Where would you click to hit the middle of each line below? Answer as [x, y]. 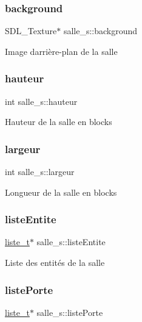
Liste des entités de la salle [55, 263]
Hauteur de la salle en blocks [59, 122]
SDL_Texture [31, 31]
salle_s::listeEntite [71, 242]
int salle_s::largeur [40, 172]
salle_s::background [100, 31]
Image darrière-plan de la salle [61, 51]
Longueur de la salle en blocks [61, 192]
